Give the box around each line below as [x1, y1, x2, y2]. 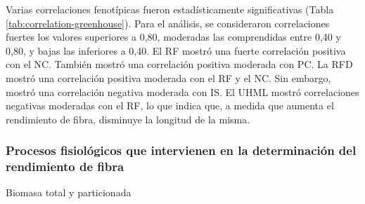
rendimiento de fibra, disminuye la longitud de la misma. [6, 111, 250, 126]
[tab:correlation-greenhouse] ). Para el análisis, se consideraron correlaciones [6, 15, 330, 30]
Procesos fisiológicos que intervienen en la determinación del [6, 142, 357, 159]
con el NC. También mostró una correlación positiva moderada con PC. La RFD [6, 57, 353, 72]
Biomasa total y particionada [6, 185, 132, 200]
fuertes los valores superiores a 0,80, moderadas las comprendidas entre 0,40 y [6, 29, 341, 44]
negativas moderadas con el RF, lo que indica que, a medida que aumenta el [6, 98, 334, 113]
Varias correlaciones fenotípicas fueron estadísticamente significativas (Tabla [6, 2, 334, 16]
